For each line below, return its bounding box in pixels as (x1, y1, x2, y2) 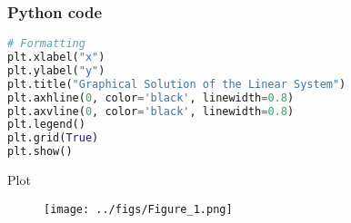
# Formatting (7, 37, 85, 51)
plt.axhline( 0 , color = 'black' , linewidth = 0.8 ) (7, 91, 295, 104)
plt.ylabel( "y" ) (7, 63, 105, 77)
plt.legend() (7, 118, 85, 131)
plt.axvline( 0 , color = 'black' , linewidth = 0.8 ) (7, 104, 295, 118)
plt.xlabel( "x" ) (7, 51, 105, 64)
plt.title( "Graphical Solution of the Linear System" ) (7, 77, 346, 91)
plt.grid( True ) (7, 131, 99, 145)
